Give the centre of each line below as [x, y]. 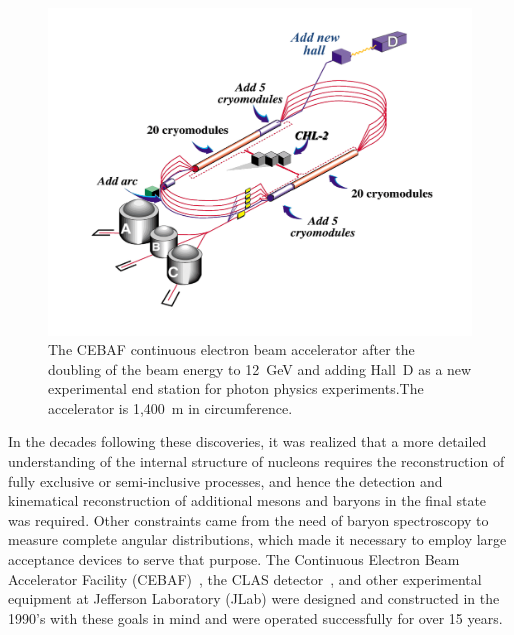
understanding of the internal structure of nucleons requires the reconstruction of [256, 461]
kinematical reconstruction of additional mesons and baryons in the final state [247, 500]
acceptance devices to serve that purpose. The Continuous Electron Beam [234, 559]
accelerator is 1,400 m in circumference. [170, 407]
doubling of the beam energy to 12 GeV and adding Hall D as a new [260, 368]
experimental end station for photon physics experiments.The [236, 388]
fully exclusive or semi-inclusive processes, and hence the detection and [225, 480]
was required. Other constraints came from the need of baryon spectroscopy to [248, 519]
